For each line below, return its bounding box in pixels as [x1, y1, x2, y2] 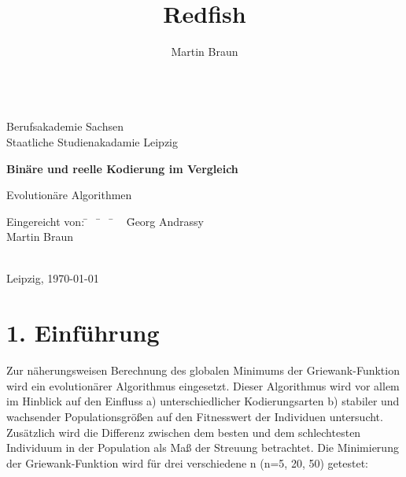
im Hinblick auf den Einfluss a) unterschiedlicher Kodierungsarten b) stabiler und [6, 393, 400, 409]
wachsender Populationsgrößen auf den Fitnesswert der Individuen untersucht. [6, 408, 383, 424]
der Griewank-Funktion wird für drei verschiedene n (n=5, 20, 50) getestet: [6, 454, 368, 471]
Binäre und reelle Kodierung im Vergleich [6, 160, 238, 176]
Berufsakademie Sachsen [6, 118, 124, 135]
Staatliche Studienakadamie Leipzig [6, 133, 178, 150]
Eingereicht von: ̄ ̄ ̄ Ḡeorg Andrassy [6, 213, 204, 229]
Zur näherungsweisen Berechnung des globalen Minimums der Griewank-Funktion [6, 362, 400, 379]
